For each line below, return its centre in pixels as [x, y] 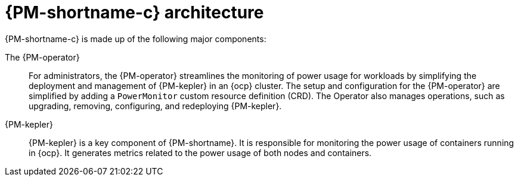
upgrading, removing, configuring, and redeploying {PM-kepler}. [155, 106]
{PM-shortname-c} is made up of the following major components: [136, 39]
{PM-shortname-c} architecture [134, 12]
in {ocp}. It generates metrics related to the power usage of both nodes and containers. [200, 153]
